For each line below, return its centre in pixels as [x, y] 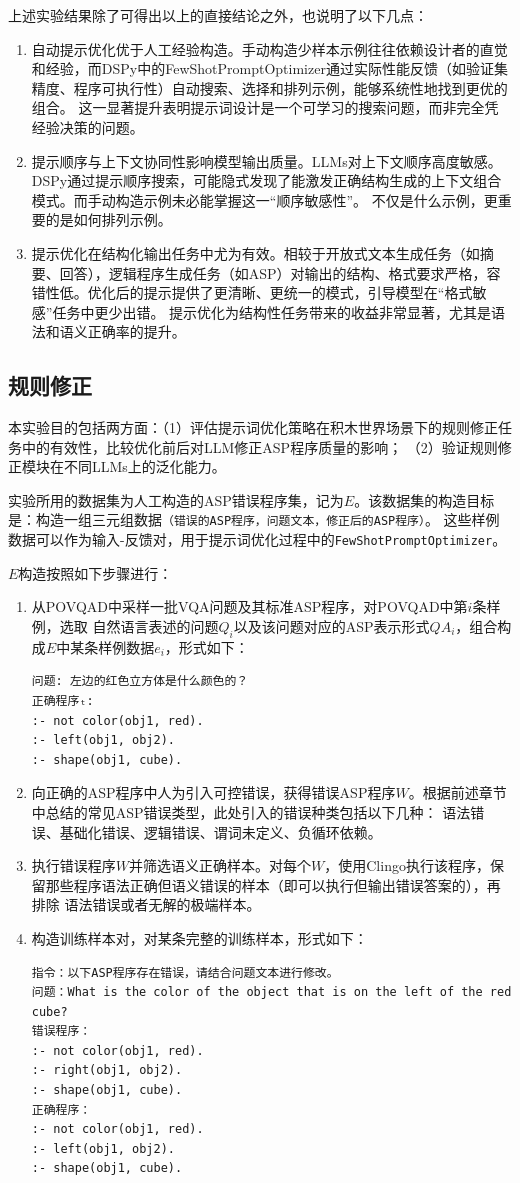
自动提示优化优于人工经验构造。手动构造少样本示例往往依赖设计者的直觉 [269, 48]
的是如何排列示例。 [108, 219]
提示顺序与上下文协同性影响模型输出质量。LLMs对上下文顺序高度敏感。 [266, 160]
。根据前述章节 [457, 792]
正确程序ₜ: [62, 700]
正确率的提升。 [136, 331]
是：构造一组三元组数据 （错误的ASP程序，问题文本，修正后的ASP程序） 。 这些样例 [254, 519]
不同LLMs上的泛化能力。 [144, 466]
